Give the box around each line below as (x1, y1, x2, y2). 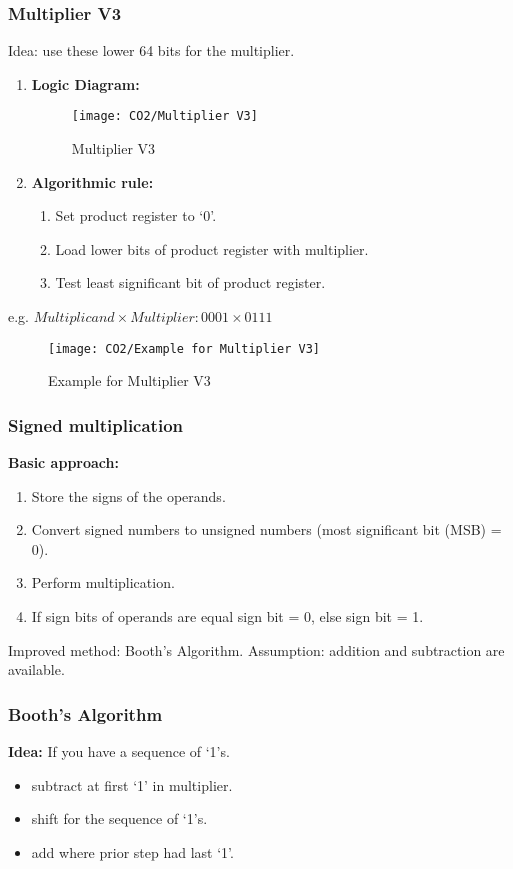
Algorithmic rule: (31, 171, 154, 192)
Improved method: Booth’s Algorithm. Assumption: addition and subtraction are (8, 639, 505, 660)
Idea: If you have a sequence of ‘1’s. (8, 741, 230, 762)
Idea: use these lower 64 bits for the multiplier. (8, 40, 295, 61)
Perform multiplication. (31, 572, 175, 593)
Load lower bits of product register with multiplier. (55, 238, 369, 259)
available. (8, 659, 65, 680)
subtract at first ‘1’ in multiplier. (31, 774, 233, 795)
